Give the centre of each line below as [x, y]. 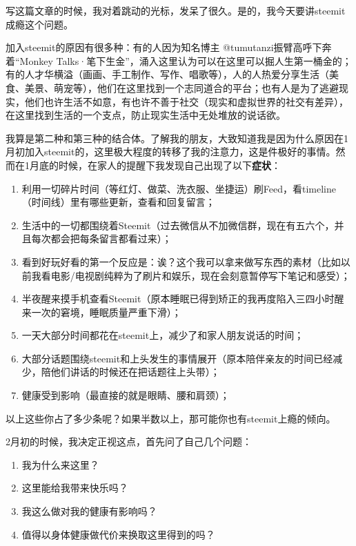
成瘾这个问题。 [39, 24]
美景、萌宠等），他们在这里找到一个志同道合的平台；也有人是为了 [172, 87]
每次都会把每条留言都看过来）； [101, 238]
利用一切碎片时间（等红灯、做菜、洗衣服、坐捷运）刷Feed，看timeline [179, 188]
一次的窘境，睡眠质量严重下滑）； [106, 312]
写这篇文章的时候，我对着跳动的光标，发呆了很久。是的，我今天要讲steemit [176, 10]
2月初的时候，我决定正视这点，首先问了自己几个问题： [129, 441]
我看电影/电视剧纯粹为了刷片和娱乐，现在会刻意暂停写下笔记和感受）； [191, 275]
